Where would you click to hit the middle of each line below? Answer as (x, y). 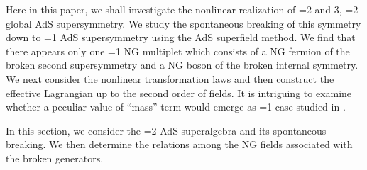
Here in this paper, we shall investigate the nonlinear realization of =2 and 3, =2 (182, 9)
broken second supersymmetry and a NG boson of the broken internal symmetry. (182, 65)
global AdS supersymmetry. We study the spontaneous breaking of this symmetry (183, 23)
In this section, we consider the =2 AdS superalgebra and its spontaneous (166, 130)
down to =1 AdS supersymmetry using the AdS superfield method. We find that (181, 37)
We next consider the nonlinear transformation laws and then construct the (170, 78)
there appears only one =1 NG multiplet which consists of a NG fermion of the (178, 51)
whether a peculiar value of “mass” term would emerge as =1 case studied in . (176, 107)
